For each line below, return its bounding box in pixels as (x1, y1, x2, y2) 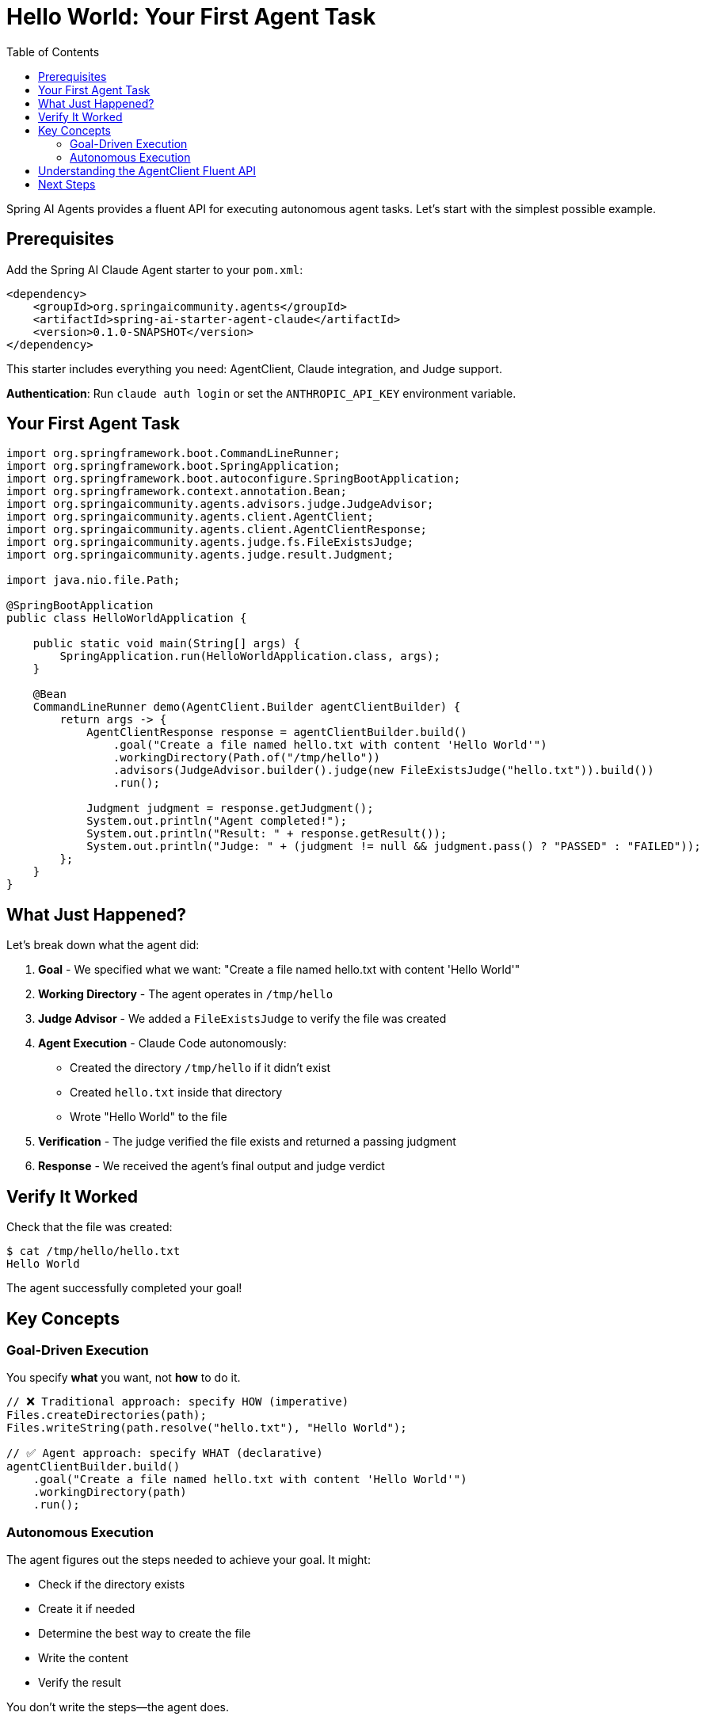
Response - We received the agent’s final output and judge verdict (38, 1159, 385, 1173)
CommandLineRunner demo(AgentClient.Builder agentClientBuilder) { (32, 700, 461, 714)
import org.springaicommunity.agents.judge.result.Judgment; (6, 548, 394, 562)
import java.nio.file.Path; (6, 574, 181, 587)
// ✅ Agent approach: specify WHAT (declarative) (6, 1447, 323, 1460)
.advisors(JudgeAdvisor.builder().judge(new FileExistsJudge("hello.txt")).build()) (112, 764, 654, 777)
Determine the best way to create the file (38, 1627, 251, 1641)
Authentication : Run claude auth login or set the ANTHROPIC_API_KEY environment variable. (6, 386, 516, 400)
